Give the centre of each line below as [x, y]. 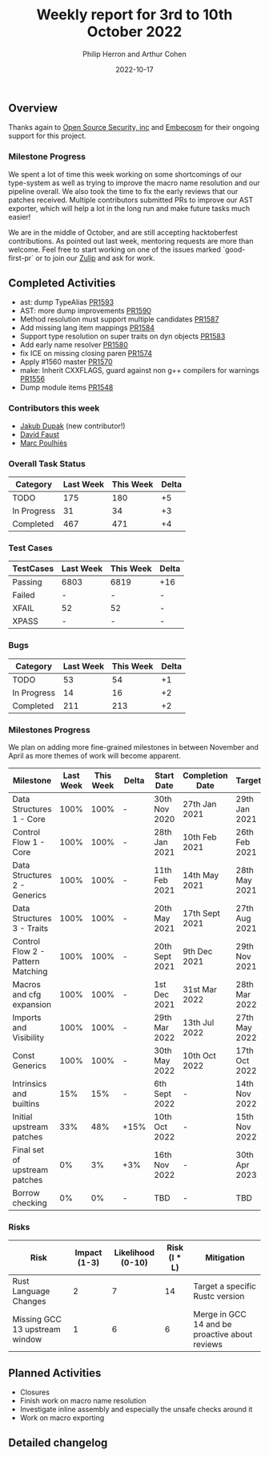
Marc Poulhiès [44, 443]
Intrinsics [30, 1083]
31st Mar [200, 990]
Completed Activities [62, 283]
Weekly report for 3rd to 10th [134, 15]
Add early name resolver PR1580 [74, 345]
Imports [27, 1018]
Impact [88, 1253]
